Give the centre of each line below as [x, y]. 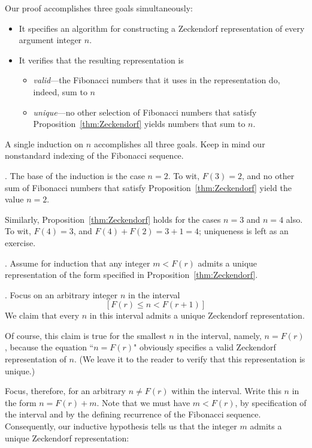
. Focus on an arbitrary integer [61, 294]
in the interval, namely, [219, 335]
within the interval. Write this [226, 391]
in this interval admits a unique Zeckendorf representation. [197, 315]
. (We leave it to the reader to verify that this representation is [190, 359]
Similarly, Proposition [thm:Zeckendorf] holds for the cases [113, 219]
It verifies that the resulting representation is [101, 60]
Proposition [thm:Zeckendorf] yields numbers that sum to [139, 124]
